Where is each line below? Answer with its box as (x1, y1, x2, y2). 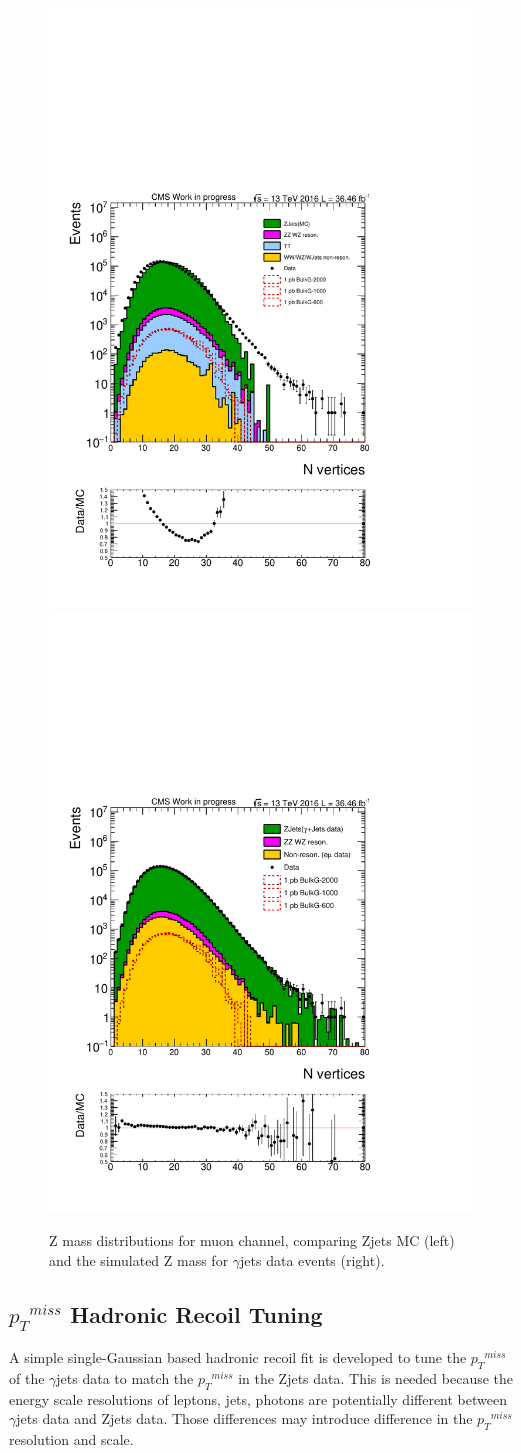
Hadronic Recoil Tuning (70, 1298, 323, 1329)
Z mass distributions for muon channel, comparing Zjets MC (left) (49, 1230, 455, 1251)
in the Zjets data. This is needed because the (238, 1368, 514, 1389)
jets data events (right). (240, 1249, 385, 1270)
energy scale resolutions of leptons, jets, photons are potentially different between (9, 1388, 507, 1409)
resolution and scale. (9, 1429, 134, 1450)
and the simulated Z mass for (49, 1249, 229, 1270)
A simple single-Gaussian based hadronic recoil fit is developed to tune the (9, 1347, 467, 1368)
